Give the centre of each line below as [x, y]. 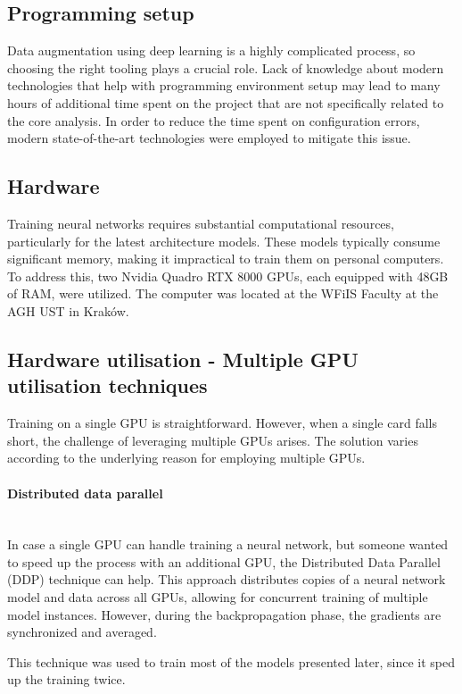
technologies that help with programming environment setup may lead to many [224, 85]
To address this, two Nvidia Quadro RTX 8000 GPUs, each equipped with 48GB [228, 276]
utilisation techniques [107, 385]
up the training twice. [66, 679]
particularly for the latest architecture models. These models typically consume [224, 241]
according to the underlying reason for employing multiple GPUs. [186, 458]
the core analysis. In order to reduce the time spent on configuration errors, [214, 120]
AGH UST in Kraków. [68, 310]
